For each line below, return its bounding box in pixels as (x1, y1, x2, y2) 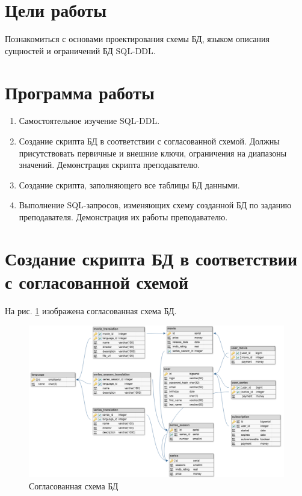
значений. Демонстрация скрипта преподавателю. (19, 158, 200, 171)
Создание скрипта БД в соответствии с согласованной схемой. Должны (19, 135, 280, 147)
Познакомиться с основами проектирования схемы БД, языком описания (5, 33, 270, 45)
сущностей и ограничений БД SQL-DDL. (5, 44, 156, 57)
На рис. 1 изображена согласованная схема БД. (5, 304, 177, 317)
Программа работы (5, 79, 155, 104)
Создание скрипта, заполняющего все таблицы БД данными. (19, 178, 240, 191)
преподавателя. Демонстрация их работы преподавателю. (19, 211, 228, 223)
